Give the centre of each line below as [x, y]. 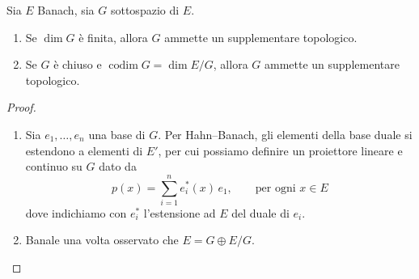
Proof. [21, 107]
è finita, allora [113, 37]
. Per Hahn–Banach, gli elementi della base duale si [285, 134]
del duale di [260, 212]
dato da [118, 166]
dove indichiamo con [76, 212]
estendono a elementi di [84, 150]
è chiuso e [78, 64]
